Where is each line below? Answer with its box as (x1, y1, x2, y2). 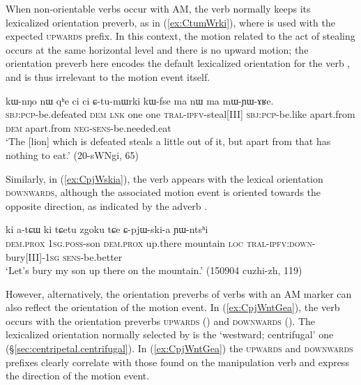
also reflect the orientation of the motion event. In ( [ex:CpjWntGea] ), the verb (6, 300, 340, 315)
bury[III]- (6, 249, 45, 264)
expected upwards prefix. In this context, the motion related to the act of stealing (6, 29, 355, 43)
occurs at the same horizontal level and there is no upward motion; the (6, 42, 309, 56)
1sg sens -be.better (45, 249, 123, 264)
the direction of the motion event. (6, 368, 150, 383)
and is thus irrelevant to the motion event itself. (6, 69, 210, 84)
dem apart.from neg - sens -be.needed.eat (6, 120, 171, 135)
